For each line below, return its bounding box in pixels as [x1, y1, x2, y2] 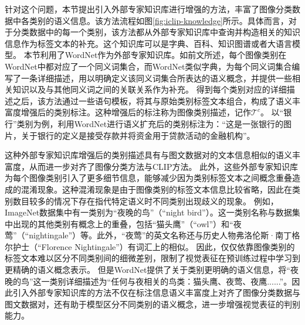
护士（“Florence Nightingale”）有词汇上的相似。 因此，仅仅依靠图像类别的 [12, 240, 295, 252]
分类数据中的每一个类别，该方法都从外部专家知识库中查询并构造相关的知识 [12, 26, 300, 38]
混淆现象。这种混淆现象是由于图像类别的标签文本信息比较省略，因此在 [21, 183, 292, 195]
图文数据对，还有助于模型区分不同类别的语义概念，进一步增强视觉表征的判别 [5, 297, 300, 310]
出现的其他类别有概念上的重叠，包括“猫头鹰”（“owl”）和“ [12, 217, 233, 230]
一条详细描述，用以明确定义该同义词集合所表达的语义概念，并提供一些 [21, 71, 292, 84]
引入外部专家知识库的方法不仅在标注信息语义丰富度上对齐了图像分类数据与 [12, 286, 300, 299]
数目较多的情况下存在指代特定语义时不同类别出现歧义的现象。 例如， [12, 194, 279, 207]
